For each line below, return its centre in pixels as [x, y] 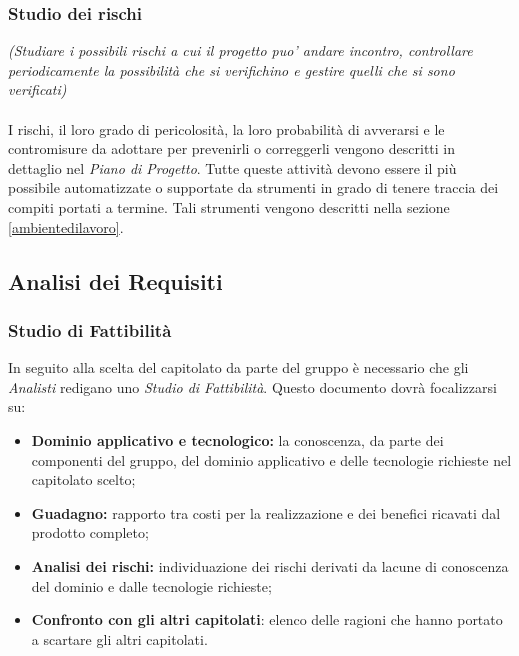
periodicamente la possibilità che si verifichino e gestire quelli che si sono [231, 69]
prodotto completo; [90, 532]
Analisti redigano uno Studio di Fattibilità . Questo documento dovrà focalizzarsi [252, 386]
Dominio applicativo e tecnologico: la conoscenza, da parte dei [237, 439]
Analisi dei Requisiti [115, 280]
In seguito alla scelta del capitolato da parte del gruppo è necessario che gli [238, 367]
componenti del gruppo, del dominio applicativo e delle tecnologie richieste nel [271, 459]
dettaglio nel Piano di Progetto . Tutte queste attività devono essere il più [232, 167]
